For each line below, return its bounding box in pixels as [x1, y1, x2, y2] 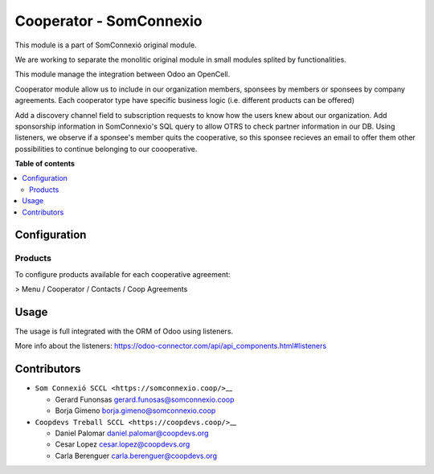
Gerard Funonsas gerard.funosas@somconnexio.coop [55, 394, 235, 404]
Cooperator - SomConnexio [14, 12, 203, 30]
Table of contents [14, 159, 76, 169]
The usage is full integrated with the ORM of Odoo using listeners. [14, 326, 233, 337]
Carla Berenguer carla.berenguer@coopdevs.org [55, 451, 217, 460]
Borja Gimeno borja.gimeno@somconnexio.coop [55, 406, 216, 415]
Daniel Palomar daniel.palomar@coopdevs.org [55, 428, 209, 438]
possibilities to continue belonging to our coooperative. [14, 144, 198, 153]
